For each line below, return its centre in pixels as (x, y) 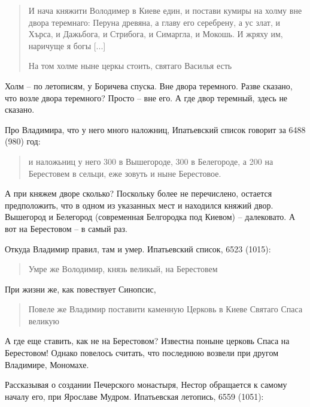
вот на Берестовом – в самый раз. (66, 228)
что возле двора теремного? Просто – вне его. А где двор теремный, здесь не (146, 97)
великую (44, 320)
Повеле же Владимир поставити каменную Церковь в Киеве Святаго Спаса (165, 309)
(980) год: (23, 141)
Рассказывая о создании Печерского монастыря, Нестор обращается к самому (146, 385)
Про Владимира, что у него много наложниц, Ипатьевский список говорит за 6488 (155, 129)
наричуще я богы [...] (67, 45)
